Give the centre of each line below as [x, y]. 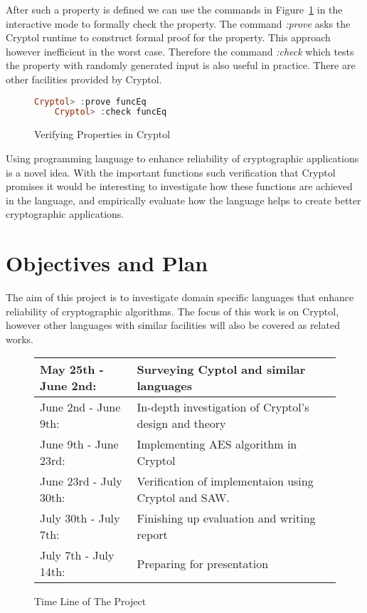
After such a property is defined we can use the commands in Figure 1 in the [174, 9]
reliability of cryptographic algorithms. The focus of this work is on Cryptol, [172, 311]
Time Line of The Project [90, 601]
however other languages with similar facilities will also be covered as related [173, 325]
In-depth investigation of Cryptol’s [223, 407]
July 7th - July [77, 555]
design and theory [181, 424]
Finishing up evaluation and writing [226, 518]
